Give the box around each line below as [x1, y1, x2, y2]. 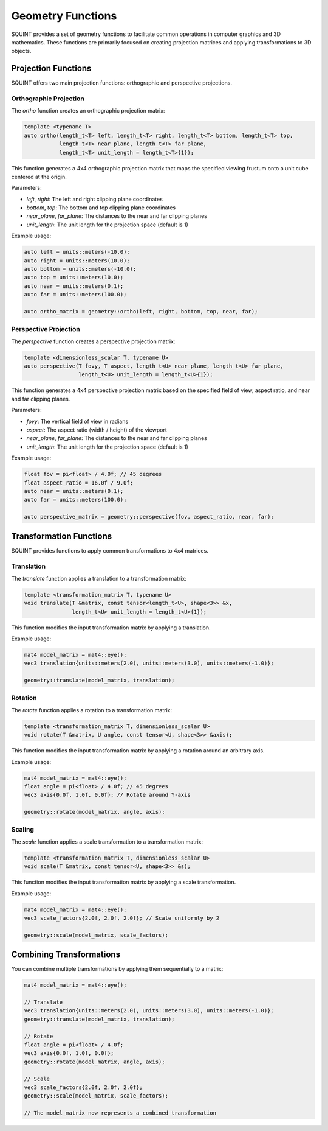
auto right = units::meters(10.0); [24, 257, 130, 264]
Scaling [11, 825, 35, 834]
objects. [11, 47, 32, 55]
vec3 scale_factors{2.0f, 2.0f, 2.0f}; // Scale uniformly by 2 [24, 914, 220, 922]
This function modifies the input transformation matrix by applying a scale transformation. [11, 878, 236, 886]
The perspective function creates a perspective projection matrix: [11, 338, 176, 345]
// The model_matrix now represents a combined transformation [24, 1110, 217, 1116]
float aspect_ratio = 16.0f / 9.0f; [24, 479, 134, 486]
